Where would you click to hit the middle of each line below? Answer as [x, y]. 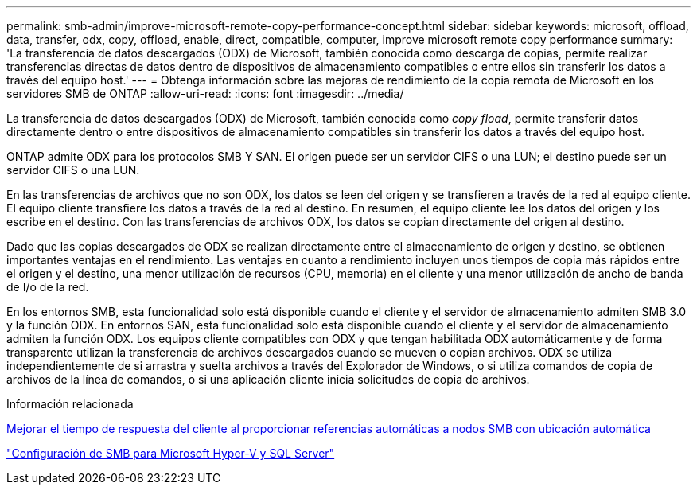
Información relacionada [70, 404]
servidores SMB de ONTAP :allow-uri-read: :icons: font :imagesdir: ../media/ [205, 94]
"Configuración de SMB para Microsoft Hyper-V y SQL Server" [171, 453]
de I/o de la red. [48, 287]
